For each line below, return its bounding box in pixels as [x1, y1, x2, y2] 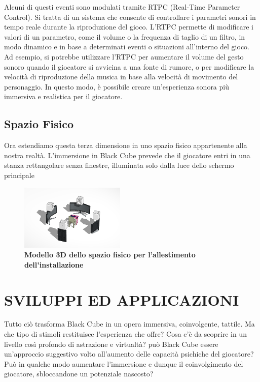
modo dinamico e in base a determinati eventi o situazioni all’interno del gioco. [4, 41, 250, 52]
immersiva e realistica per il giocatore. [4, 91, 123, 102]
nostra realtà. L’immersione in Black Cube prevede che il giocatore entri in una [4, 150, 250, 160]
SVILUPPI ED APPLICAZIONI [4, 289, 239, 310]
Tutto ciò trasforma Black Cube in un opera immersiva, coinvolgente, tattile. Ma [4, 318, 255, 329]
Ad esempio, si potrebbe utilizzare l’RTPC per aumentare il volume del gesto [4, 51, 244, 62]
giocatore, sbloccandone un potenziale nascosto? [4, 368, 154, 379]
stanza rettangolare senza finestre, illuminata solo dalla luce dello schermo [4, 160, 234, 170]
